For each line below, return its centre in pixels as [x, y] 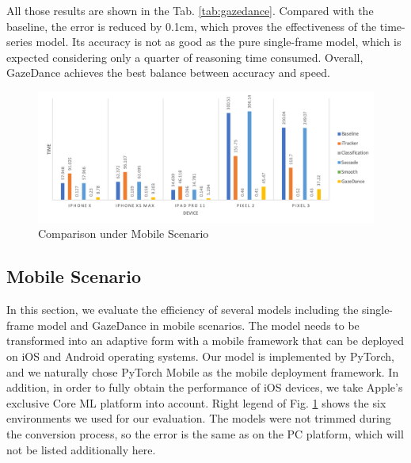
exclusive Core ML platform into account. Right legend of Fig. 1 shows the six [196, 402]
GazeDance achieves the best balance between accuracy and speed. [168, 73]
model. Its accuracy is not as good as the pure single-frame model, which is [219, 42]
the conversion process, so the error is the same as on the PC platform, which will [205, 433]
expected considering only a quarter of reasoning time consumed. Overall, [185, 57]
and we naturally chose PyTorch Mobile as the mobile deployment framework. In [203, 371]
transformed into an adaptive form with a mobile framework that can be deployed [205, 341]
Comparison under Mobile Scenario [124, 233]
